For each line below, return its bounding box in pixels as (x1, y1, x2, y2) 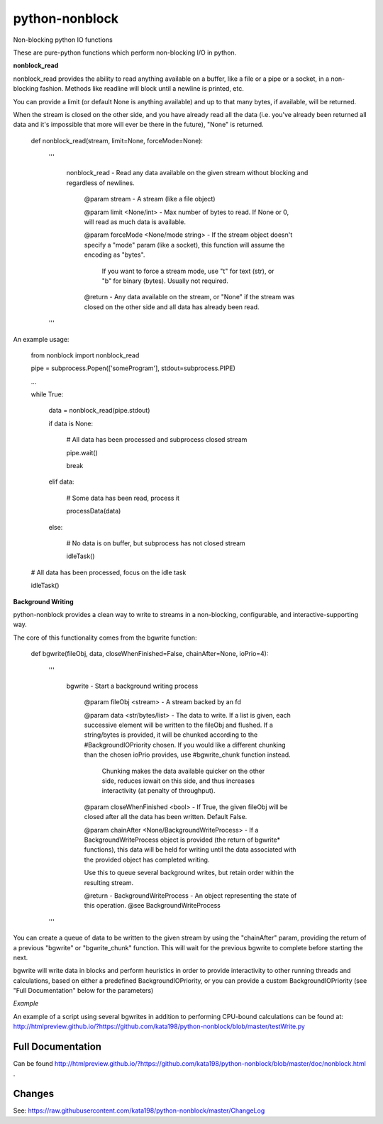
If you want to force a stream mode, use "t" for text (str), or (101, 267, 274, 275)
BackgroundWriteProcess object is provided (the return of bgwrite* (84, 835, 280, 844)
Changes (13, 1088, 55, 1100)
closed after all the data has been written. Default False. (84, 813, 248, 821)
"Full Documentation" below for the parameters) (13, 986, 154, 995)
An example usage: (13, 335, 70, 343)
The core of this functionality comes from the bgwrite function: (13, 633, 197, 642)
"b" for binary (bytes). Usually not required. (101, 277, 228, 285)
